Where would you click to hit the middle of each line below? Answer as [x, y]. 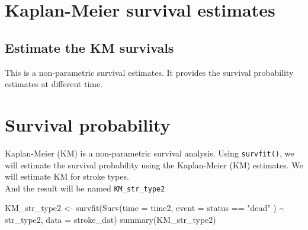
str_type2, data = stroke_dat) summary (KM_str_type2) [110, 219]
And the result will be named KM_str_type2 [85, 188]
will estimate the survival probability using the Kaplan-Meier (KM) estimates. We [154, 164]
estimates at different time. [54, 84]
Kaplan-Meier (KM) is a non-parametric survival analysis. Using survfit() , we [150, 153]
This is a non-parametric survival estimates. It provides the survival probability [149, 72]
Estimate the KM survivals [89, 47]
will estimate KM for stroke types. [67, 176]
